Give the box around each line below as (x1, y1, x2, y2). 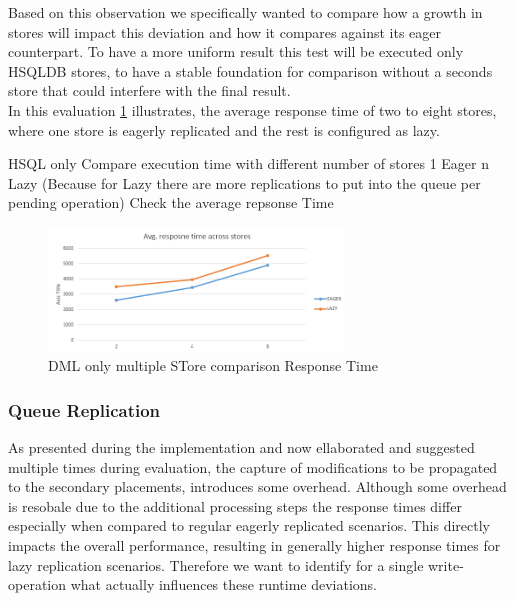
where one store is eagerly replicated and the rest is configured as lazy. (8, 119, 440, 140)
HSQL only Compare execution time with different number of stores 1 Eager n (8, 153, 489, 174)
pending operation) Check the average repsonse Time (8, 192, 334, 213)
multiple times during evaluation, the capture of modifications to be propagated (8, 456, 498, 477)
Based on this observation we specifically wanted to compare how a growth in (8, 2, 483, 22)
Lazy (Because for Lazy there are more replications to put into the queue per (8, 172, 481, 193)
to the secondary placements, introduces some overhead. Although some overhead (8, 476, 507, 497)
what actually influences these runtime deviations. (70, 574, 377, 595)
